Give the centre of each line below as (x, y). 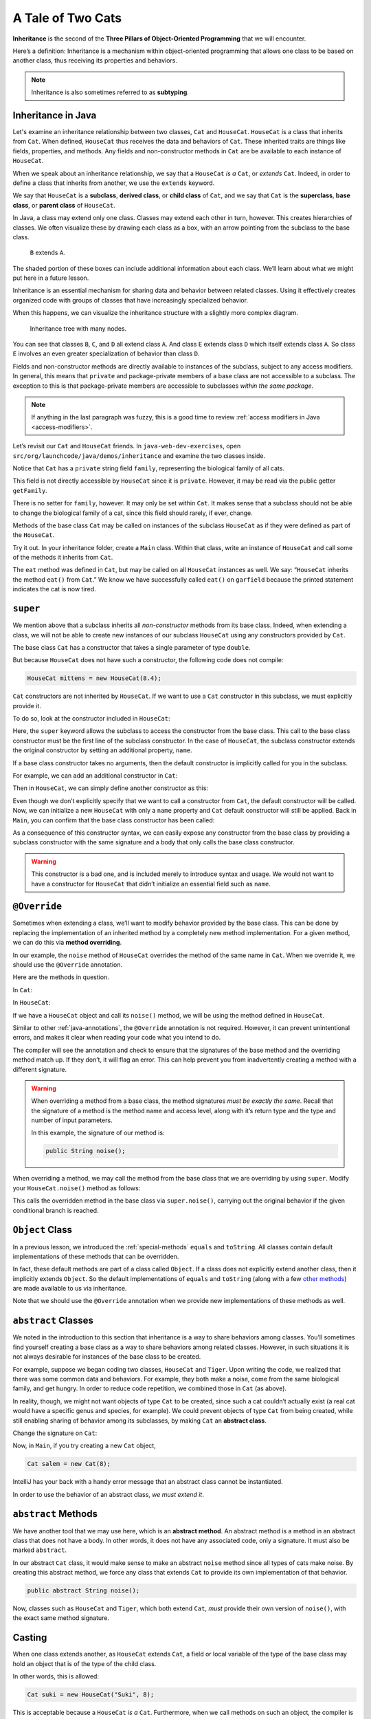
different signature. (40, 1069)
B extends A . (47, 253)
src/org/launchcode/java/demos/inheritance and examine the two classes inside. (139, 456)
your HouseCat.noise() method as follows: (77, 1188)
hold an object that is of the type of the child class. (85, 1663)
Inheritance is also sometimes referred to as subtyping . (110, 92)
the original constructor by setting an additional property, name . (102, 750)
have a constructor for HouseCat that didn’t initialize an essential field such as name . (151, 884)
